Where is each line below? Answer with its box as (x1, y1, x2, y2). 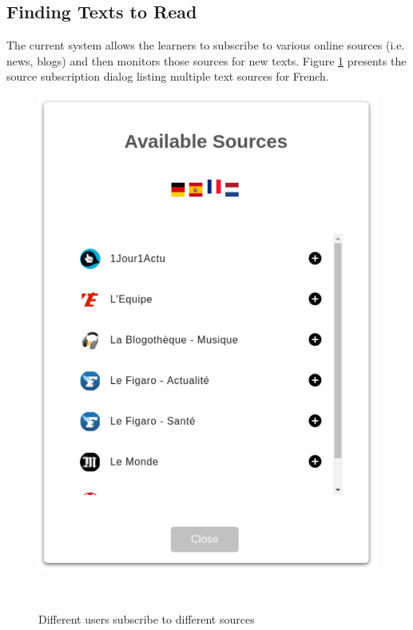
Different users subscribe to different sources (38, 611, 255, 628)
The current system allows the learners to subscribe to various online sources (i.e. (6, 37, 405, 53)
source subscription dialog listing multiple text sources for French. (6, 68, 329, 85)
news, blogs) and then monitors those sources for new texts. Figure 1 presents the (6, 52, 407, 69)
